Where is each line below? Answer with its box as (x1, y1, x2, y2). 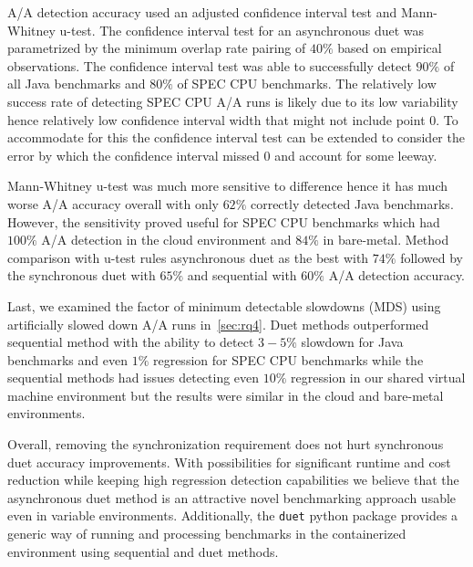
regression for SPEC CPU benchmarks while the (152, 350, 424, 369)
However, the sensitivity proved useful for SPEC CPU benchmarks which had (7, 212, 440, 231)
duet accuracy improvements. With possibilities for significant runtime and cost (7, 452, 451, 471)
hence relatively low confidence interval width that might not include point (7, 110, 426, 129)
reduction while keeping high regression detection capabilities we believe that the (7, 470, 459, 489)
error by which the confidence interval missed (7, 145, 260, 164)
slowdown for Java (301, 332, 404, 352)
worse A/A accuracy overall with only (7, 194, 219, 213)
